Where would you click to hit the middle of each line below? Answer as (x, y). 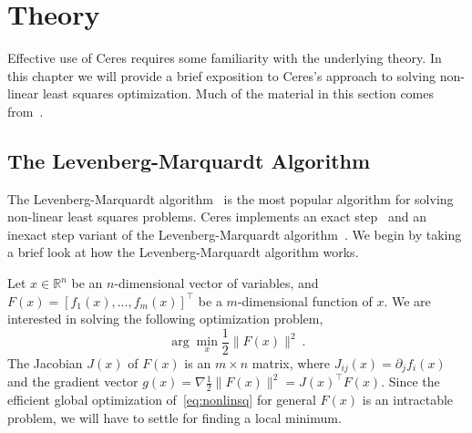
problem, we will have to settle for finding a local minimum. (174, 417)
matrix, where (291, 362)
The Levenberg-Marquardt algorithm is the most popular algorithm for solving (231, 198)
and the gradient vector (73, 381)
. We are (407, 300)
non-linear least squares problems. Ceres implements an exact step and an (217, 216)
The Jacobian (45, 362)
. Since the (410, 381)
